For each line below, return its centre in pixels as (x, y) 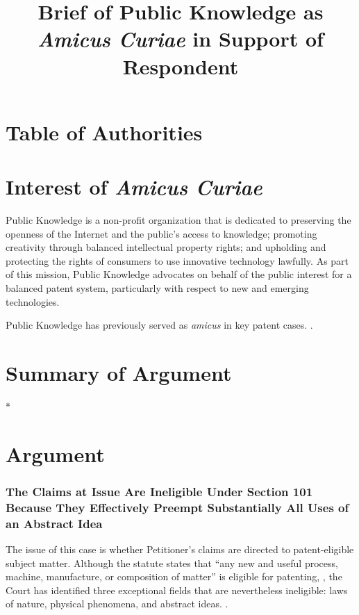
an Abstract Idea (54, 523)
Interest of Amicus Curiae (134, 187)
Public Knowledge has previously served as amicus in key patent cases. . (159, 325)
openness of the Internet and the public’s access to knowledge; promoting (161, 233)
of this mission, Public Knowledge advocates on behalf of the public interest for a (179, 274)
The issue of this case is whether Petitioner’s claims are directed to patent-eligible (180, 549)
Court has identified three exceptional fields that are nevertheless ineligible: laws (177, 590)
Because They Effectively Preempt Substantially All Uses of (177, 507)
